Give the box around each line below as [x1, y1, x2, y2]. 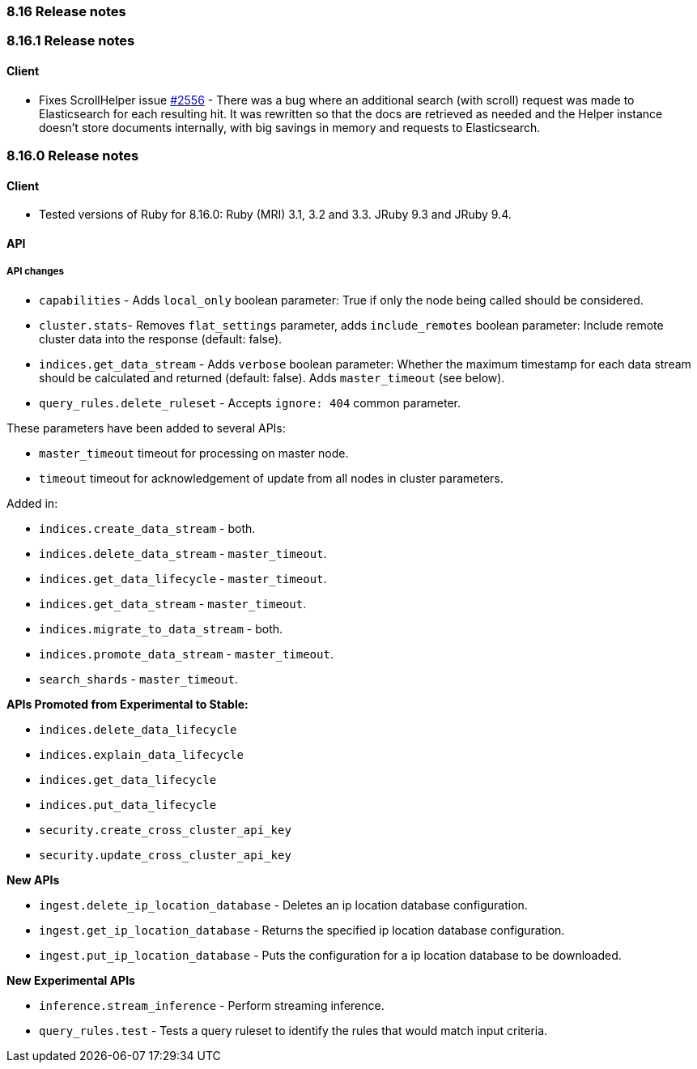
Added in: [6, 496, 58, 510]
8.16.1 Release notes [6, 32, 135, 49]
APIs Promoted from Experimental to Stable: [6, 696, 249, 711]
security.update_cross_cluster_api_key [39, 848, 291, 862]
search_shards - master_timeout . [39, 671, 238, 686]
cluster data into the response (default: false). [39, 331, 283, 346]
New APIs [6, 872, 60, 887]
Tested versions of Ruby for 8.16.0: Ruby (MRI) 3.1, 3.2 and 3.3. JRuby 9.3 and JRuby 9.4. [39, 207, 512, 222]
